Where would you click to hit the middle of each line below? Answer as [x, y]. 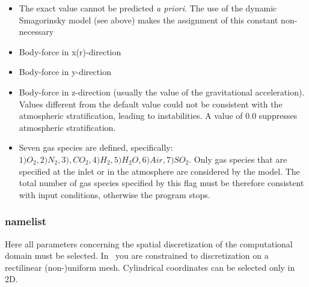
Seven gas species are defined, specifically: [96, 147]
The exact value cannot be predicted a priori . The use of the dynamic [148, 8]
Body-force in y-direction [65, 72]
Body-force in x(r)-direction [70, 51]
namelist [26, 221]
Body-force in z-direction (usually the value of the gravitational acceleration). [162, 92]
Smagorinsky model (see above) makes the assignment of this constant [148, 20]
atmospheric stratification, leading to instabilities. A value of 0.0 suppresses [158, 116]
